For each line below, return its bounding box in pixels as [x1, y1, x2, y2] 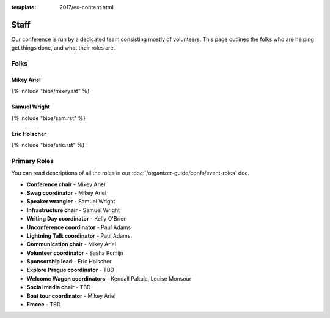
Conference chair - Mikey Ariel [26, 181, 106, 188]
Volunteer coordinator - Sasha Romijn [26, 249, 123, 257]
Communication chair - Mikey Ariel [26, 241, 116, 248]
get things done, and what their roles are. [11, 44, 116, 51]
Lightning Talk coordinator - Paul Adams [26, 232, 131, 239]
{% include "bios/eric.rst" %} [11, 142, 85, 149]
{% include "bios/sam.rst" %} [11, 114, 86, 122]
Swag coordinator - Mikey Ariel [26, 189, 107, 196]
